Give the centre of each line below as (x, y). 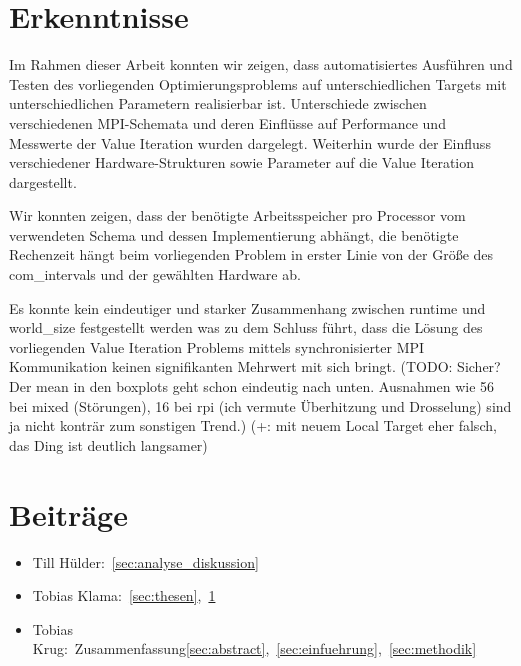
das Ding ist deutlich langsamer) (108, 444)
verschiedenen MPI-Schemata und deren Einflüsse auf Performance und (227, 122)
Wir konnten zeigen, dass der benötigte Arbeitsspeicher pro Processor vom (237, 215)
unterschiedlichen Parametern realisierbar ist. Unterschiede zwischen (218, 103)
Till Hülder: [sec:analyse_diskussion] (145, 561)
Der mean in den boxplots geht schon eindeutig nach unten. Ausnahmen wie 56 (252, 386)
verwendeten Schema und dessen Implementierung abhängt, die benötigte (234, 234)
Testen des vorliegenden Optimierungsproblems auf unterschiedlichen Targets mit (258, 83)
